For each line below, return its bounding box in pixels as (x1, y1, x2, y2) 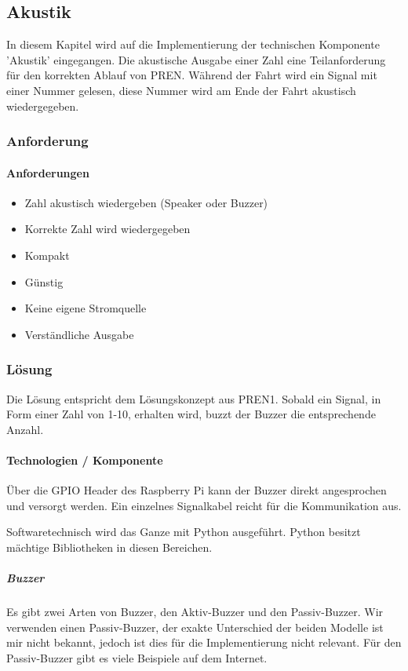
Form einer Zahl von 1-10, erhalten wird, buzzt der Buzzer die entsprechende (6, 406, 376, 422)
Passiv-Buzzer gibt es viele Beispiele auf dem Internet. (6, 649, 268, 666)
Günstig (24, 273, 64, 290)
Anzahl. (6, 421, 44, 437)
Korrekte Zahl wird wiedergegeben (24, 221, 191, 237)
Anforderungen (6, 164, 89, 181)
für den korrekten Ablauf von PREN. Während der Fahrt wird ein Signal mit (6, 67, 377, 83)
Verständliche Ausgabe (24, 326, 134, 342)
